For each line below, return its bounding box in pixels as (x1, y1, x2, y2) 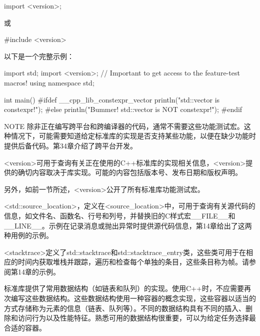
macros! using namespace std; (4, 77, 94, 87)
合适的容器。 (4, 322, 46, 332)
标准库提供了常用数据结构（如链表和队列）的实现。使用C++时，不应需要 (4, 283, 244, 293)
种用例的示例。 (4, 230, 53, 240)
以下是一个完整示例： (4, 50, 74, 61)
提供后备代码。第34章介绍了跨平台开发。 (4, 140, 137, 150)
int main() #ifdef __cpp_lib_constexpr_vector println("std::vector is (4, 94, 220, 104)
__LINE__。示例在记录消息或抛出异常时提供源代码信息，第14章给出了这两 (4, 220, 252, 230)
